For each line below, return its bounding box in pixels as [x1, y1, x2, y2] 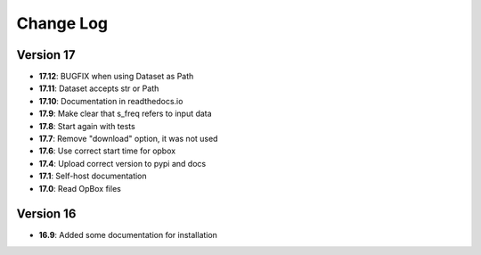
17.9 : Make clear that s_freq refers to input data [38, 108, 213, 119]
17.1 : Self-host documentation [38, 170, 147, 182]
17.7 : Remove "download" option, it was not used [38, 134, 218, 144]
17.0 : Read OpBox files [38, 183, 122, 193]
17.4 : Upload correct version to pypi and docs [38, 158, 207, 169]
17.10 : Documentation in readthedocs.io [38, 95, 183, 106]
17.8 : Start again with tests [38, 120, 135, 131]
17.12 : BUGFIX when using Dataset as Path [38, 71, 194, 82]
